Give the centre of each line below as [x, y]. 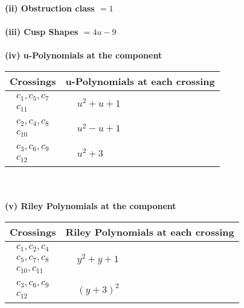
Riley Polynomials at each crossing [150, 231]
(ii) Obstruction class [50, 8]
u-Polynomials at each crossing [140, 81]
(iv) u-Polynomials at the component [84, 55]
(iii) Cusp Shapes [42, 32]
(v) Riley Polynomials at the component [91, 206]
